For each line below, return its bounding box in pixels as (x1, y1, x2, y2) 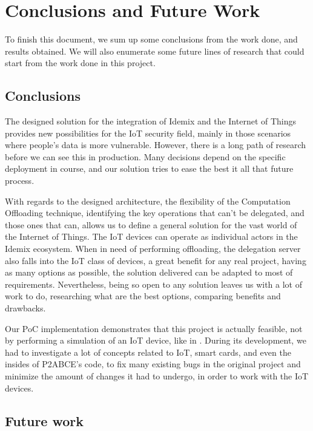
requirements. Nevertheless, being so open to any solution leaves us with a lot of (5, 277, 303, 290)
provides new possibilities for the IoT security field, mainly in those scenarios (5, 126, 291, 139)
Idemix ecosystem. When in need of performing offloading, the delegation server (5, 242, 301, 255)
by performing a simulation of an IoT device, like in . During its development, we (5, 334, 306, 347)
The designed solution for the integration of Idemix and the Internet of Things (5, 115, 297, 127)
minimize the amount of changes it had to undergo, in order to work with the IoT (5, 369, 309, 382)
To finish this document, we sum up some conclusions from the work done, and (5, 33, 298, 46)
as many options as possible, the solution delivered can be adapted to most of (5, 266, 293, 279)
